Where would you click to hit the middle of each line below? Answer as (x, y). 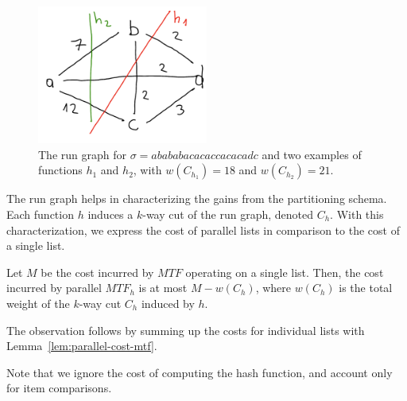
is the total (366, 288)
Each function (40, 214)
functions (60, 170)
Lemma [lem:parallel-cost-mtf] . (82, 346)
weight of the (38, 303)
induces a (110, 214)
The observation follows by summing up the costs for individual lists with (186, 330)
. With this (357, 214)
